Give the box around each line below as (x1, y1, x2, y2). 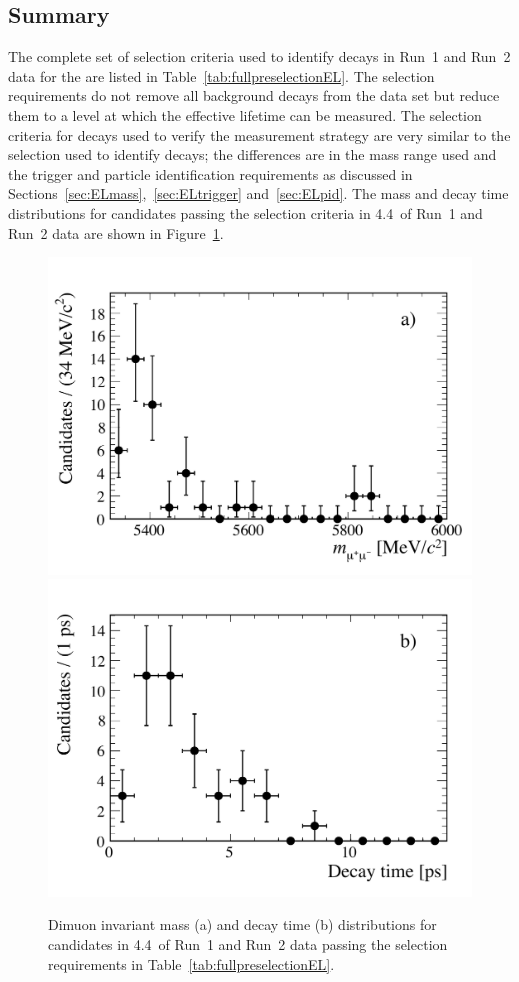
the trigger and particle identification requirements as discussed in (8, 163, 413, 184)
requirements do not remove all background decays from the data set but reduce (8, 85, 500, 106)
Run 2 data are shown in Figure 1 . (8, 222, 224, 243)
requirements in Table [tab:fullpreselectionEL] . (48, 953, 335, 974)
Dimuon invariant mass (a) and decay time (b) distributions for (48, 914, 437, 935)
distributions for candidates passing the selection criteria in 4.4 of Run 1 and (8, 202, 483, 223)
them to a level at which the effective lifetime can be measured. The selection (8, 104, 482, 125)
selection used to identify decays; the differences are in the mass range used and (8, 144, 497, 165)
